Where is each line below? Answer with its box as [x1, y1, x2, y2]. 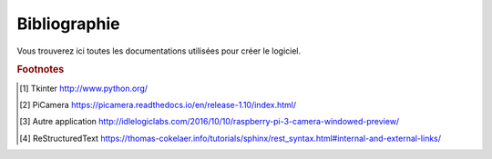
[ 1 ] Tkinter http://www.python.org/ [19, 83, 149, 94]
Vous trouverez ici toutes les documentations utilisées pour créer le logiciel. [16, 45, 302, 56]
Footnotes [16, 64, 65, 76]
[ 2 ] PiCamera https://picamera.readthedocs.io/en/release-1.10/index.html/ [19, 99, 297, 110]
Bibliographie [16, 14, 120, 34]
